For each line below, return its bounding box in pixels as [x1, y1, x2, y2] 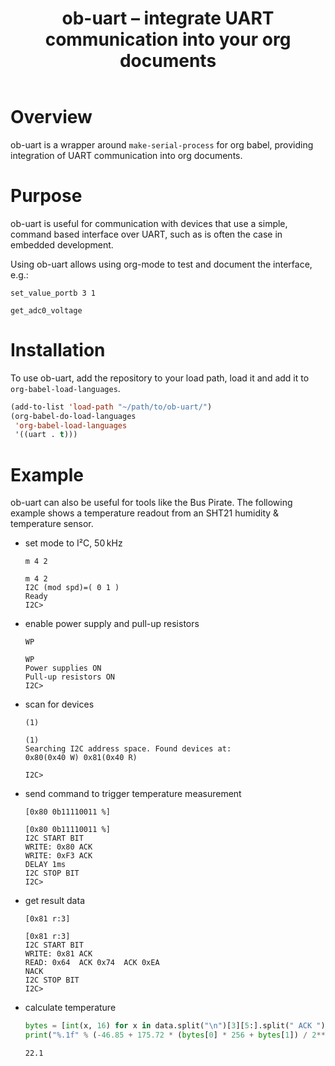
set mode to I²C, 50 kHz [24, 537, 123, 549]
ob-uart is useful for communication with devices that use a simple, [10, 217, 288, 229]
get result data [24, 895, 85, 907]
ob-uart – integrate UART [61, 7, 275, 30]
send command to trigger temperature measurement [24, 788, 242, 800]
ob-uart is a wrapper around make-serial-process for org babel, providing [10, 138, 314, 151]
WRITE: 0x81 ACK [24, 949, 93, 959]
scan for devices [24, 698, 95, 711]
